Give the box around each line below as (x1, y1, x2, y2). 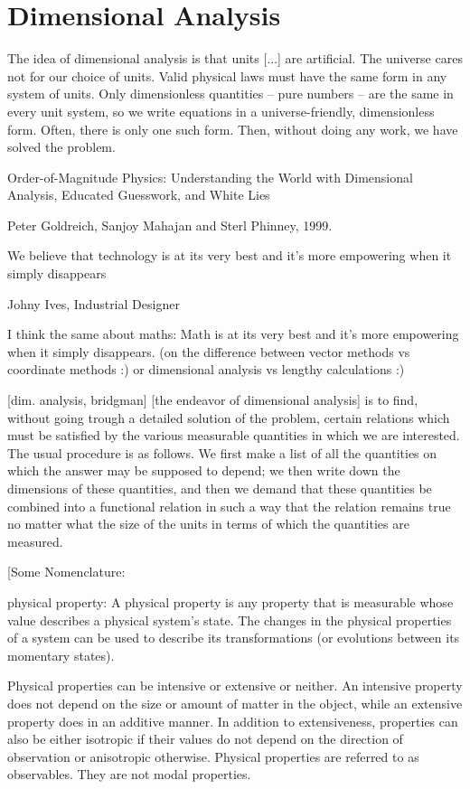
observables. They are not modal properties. (7, 765, 251, 784)
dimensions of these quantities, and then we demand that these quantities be (7, 479, 432, 497)
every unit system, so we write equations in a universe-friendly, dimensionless (7, 101, 435, 120)
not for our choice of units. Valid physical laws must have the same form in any (7, 66, 447, 85)
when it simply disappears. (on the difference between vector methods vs (7, 342, 410, 361)
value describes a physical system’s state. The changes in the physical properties (7, 610, 452, 629)
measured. (7, 531, 63, 550)
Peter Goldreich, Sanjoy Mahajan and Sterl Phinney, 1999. (7, 215, 333, 234)
